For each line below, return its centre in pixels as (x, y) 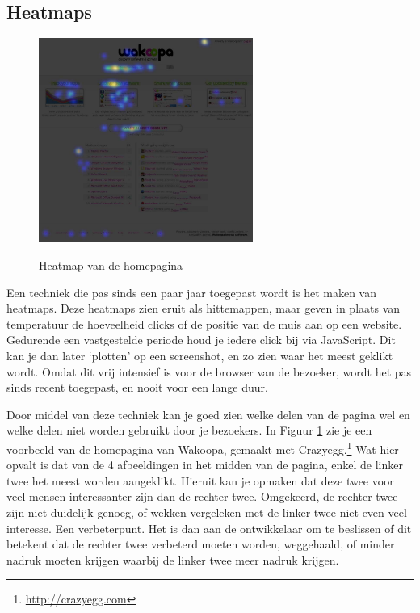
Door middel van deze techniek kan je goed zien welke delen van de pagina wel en (208, 414)
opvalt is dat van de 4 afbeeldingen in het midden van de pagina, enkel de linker (205, 465)
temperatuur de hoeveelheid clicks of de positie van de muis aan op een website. (204, 323)
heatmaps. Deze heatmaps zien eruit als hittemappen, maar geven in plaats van (204, 308)
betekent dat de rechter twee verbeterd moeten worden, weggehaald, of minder (201, 544)
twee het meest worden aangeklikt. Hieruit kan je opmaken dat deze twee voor (200, 480)
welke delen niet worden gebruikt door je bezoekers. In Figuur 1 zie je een (189, 430)
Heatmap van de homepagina (111, 265)
